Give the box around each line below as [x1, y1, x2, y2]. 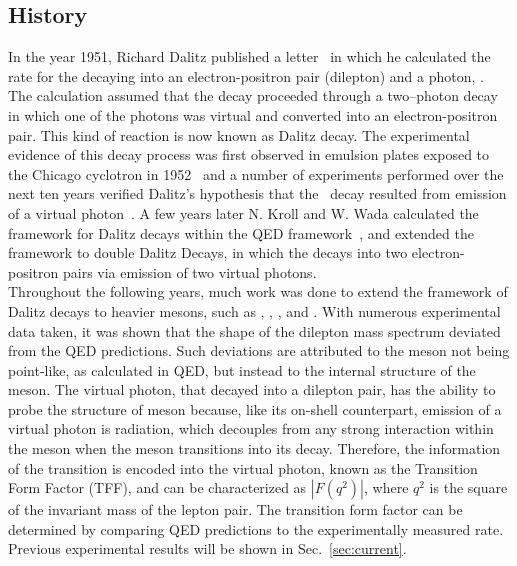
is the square [429, 477, 508, 498]
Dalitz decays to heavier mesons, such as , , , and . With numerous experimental [8, 300, 501, 321]
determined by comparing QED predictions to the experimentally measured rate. [8, 518, 504, 539]
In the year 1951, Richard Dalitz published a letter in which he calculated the [8, 46, 491, 67]
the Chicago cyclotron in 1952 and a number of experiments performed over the [8, 163, 504, 184]
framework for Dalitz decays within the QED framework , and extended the [8, 222, 474, 243]
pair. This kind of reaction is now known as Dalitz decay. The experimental [8, 124, 470, 145]
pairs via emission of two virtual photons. [62, 261, 317, 282]
